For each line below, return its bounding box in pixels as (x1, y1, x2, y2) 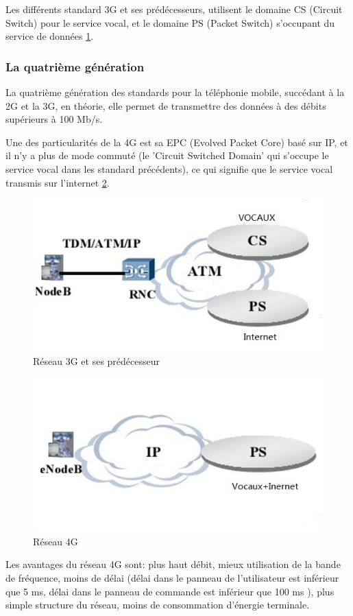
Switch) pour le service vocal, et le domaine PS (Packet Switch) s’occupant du (5, 15, 335, 29)
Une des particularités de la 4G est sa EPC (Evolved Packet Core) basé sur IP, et (5, 134, 348, 149)
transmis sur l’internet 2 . (5, 175, 110, 189)
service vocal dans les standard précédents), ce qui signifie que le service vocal (5, 161, 333, 176)
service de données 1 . (5, 29, 94, 43)
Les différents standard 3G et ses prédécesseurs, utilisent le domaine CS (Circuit (5, 2, 343, 16)
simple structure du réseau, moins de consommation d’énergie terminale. (5, 597, 310, 612)
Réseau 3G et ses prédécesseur (33, 354, 160, 368)
